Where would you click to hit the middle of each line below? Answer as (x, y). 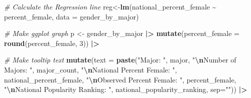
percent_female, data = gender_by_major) (72, 16)
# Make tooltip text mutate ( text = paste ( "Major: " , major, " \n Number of (120, 60)
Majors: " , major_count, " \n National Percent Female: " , (91, 69)
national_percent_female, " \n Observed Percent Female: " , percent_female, (120, 79)
